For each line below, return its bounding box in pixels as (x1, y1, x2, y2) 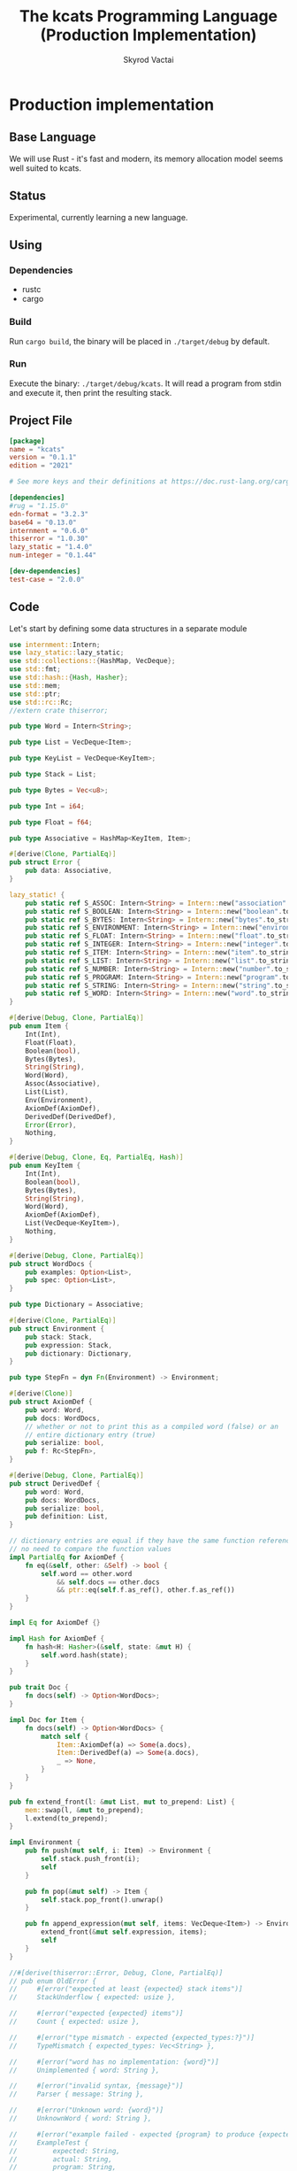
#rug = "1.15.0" (9, 501, 69, 510)
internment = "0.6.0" (9, 526, 89, 535)
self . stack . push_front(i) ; (41, 1855, 141, 1864)
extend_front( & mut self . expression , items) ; (41, 1928, 208, 1936)
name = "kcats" (9, 444, 65, 453)
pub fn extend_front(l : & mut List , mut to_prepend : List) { (9, 1797, 236, 1806)
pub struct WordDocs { (9, 1259, 93, 1268)
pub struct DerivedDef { (9, 1479, 101, 1488)
